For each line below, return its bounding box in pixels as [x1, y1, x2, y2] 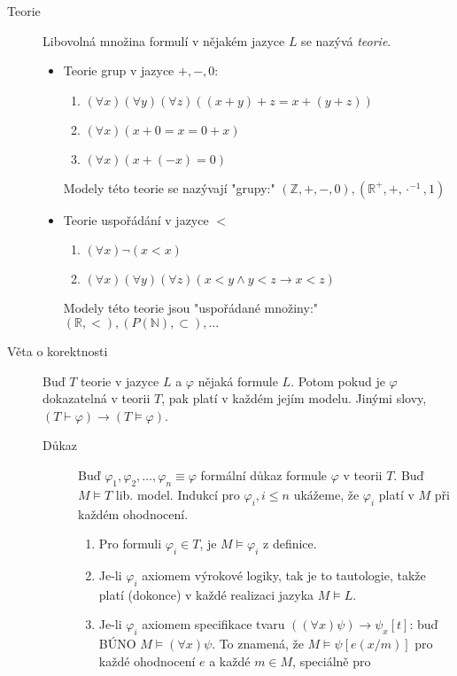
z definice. [263, 534, 317, 553]
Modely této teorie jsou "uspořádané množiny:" [63, 299, 319, 317]
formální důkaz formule [200, 465, 328, 484]
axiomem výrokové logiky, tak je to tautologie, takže [142, 565, 426, 584]
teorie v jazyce [81, 371, 159, 390]
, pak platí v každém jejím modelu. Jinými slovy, [161, 389, 427, 408]
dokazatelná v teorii [43, 389, 151, 408]
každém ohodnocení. [78, 504, 189, 523]
